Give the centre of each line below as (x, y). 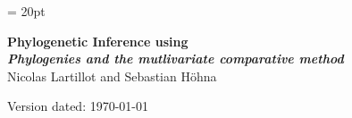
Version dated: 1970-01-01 (78, 106)
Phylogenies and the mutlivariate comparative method (176, 59)
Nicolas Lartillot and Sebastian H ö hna (112, 76)
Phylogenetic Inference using (98, 41)
